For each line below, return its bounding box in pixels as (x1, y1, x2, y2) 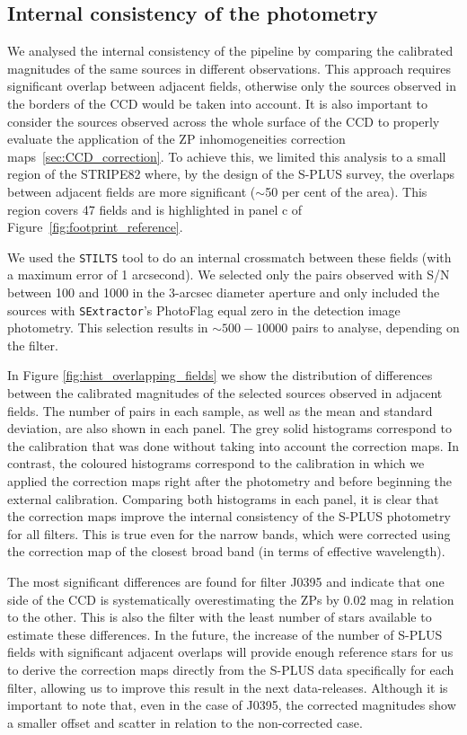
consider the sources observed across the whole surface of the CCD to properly (7, 111, 440, 130)
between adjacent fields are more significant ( (7, 182, 256, 200)
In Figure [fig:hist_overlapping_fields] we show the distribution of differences (7, 366, 433, 385)
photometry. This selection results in (7, 318, 208, 337)
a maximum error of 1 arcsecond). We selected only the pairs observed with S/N (7, 265, 450, 284)
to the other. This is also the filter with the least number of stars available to (7, 607, 432, 626)
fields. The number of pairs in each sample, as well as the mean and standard (7, 401, 433, 420)
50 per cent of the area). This (265, 182, 427, 200)
